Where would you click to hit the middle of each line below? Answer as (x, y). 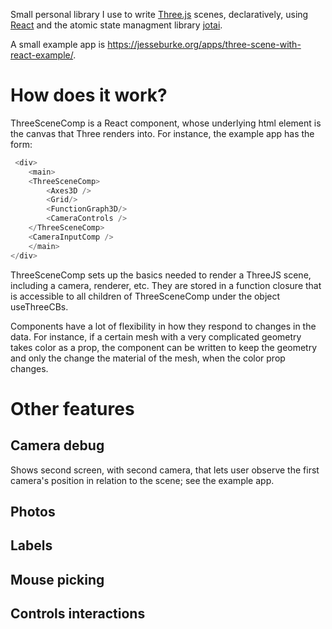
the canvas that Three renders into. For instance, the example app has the (162, 133)
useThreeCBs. (39, 306)
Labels (31, 545)
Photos (33, 511)
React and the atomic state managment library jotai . (116, 25)
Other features (72, 408)
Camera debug (57, 445)
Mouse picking (57, 579)
